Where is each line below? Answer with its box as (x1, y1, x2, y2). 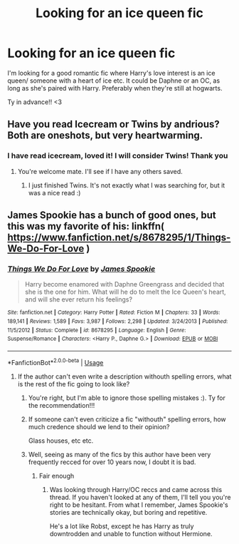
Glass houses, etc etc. (28, 436, 94, 445)
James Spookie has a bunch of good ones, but (7, 209, 216, 222)
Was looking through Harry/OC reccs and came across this (49, 485, 223, 493)
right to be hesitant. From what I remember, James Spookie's (49, 501, 229, 509)
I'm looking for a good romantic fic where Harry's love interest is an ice (7, 68, 216, 77)
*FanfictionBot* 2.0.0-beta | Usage (7, 356, 104, 366)
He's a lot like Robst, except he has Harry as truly (49, 522, 194, 530)
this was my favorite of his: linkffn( (7, 220, 165, 232)
